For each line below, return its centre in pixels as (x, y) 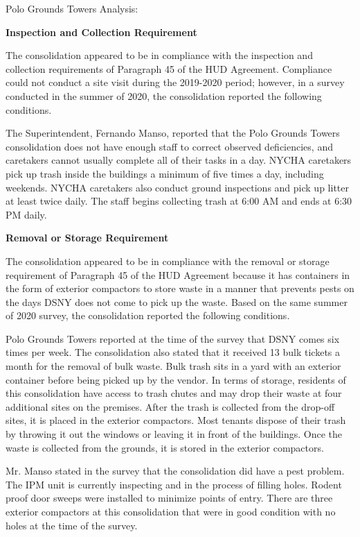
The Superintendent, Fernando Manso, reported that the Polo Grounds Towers (173, 133)
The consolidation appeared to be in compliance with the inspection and (159, 55)
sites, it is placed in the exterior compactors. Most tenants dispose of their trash (176, 420)
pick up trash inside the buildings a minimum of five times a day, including (165, 173)
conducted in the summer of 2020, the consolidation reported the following (164, 95)
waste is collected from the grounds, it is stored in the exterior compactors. (165, 447)
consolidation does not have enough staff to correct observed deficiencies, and (169, 146)
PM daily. (26, 214)
